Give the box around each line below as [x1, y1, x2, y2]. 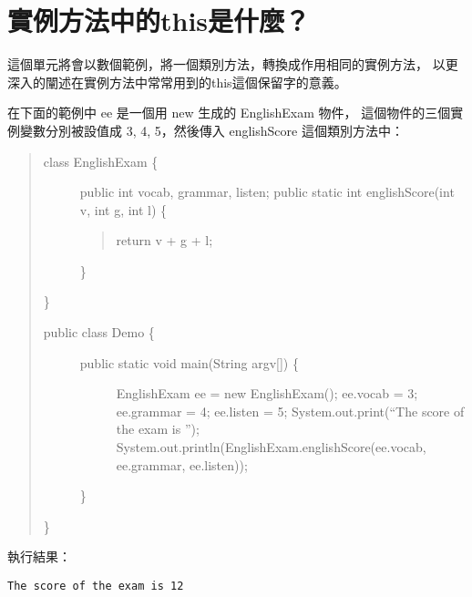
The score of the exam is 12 [7, 580, 184, 592]
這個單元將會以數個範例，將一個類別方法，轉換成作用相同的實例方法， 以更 [7, 55, 458, 74]
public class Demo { [43, 323, 155, 342]
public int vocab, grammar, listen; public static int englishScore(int [79, 182, 455, 201]
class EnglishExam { [43, 151, 159, 170]
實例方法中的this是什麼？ [7, 2, 311, 39]
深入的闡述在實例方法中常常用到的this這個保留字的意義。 [7, 72, 347, 91]
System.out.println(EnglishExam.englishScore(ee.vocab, [116, 437, 426, 457]
